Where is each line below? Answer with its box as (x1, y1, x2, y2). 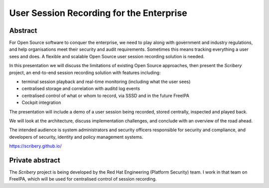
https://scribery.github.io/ (9, 143, 62, 149)
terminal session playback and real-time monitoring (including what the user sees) (21, 79, 191, 85)
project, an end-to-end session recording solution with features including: (9, 70, 161, 76)
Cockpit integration (21, 99, 61, 105)
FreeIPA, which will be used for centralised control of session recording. (9, 176, 157, 182)
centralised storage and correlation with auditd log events (21, 86, 140, 92)
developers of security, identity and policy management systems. (9, 134, 143, 140)
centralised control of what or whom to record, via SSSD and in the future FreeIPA (21, 93, 189, 98)
